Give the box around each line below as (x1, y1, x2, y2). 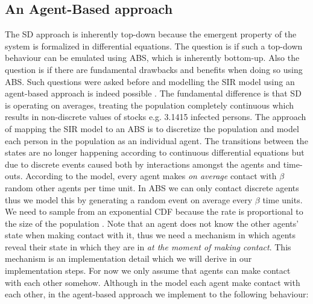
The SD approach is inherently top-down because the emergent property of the (5, 28, 297, 40)
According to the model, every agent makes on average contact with (25, 169, 277, 182)
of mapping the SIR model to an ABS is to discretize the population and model (5, 122, 299, 135)
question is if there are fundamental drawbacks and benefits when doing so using (5, 63, 303, 75)
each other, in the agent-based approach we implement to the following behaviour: (5, 288, 309, 300)
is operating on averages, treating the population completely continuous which (5, 98, 294, 111)
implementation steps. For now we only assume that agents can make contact (5, 264, 291, 277)
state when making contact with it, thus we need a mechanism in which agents (5, 229, 296, 241)
